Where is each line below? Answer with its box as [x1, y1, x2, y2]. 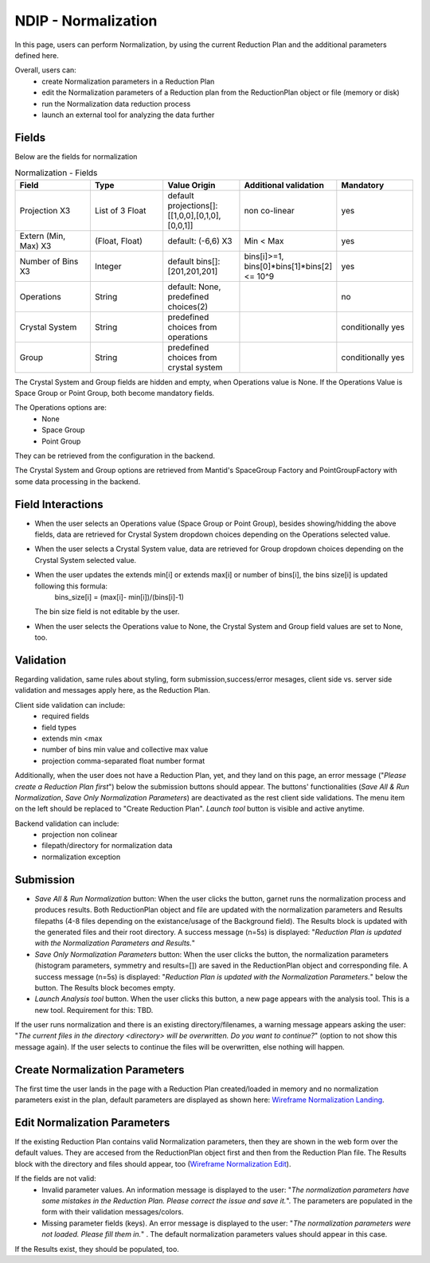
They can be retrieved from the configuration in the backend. [14, 451, 215, 460]
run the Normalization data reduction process [41, 99, 191, 108]
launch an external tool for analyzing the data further [41, 110, 215, 119]
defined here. [14, 50, 59, 60]
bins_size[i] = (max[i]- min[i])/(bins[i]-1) [54, 592, 185, 601]
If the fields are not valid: [14, 1174, 97, 1183]
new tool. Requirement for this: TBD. [34, 1005, 154, 1015]
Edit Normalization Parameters [14, 1116, 170, 1129]
